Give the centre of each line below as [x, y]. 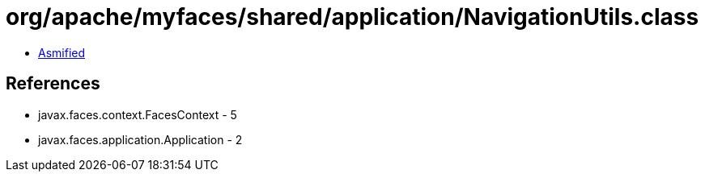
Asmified [62, 52]
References [53, 84]
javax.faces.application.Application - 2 [140, 139]
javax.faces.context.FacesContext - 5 [138, 114]
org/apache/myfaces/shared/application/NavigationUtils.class [352, 17]
